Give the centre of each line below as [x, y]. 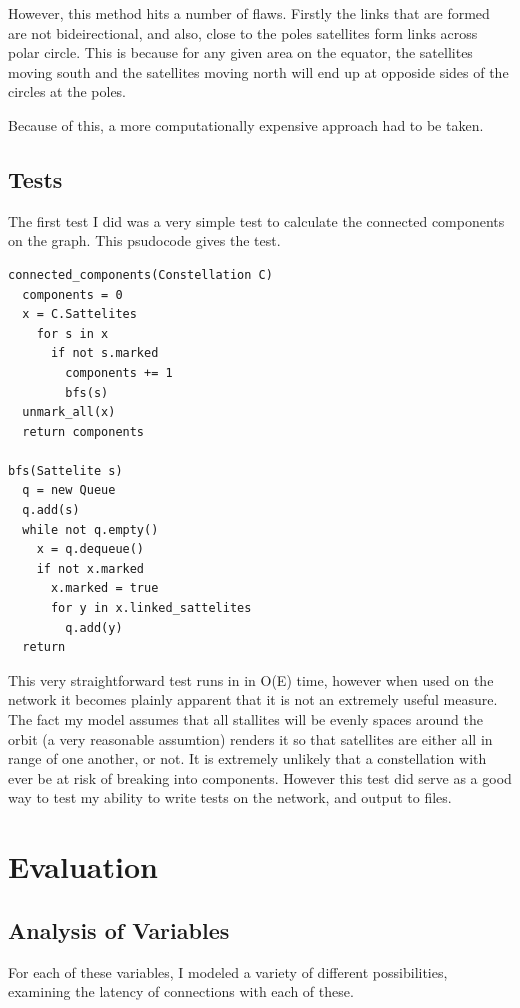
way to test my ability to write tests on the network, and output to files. [230, 797]
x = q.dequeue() [90, 549]
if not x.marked [90, 568]
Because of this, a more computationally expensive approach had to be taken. [246, 124]
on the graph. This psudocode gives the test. [144, 240]
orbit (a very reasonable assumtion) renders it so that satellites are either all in [250, 738]
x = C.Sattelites [79, 314]
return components [83, 431]
